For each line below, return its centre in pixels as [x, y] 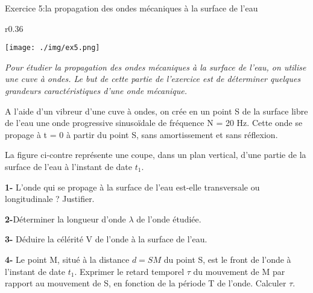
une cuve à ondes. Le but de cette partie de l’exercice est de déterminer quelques [153, 79]
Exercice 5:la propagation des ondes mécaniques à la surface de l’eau [131, 8]
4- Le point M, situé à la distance [67, 259]
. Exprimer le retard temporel [129, 271]
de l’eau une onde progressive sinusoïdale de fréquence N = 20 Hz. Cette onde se [154, 123]
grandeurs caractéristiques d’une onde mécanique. [96, 91]
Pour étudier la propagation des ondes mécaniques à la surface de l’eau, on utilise [156, 67]
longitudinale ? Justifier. [50, 199]
